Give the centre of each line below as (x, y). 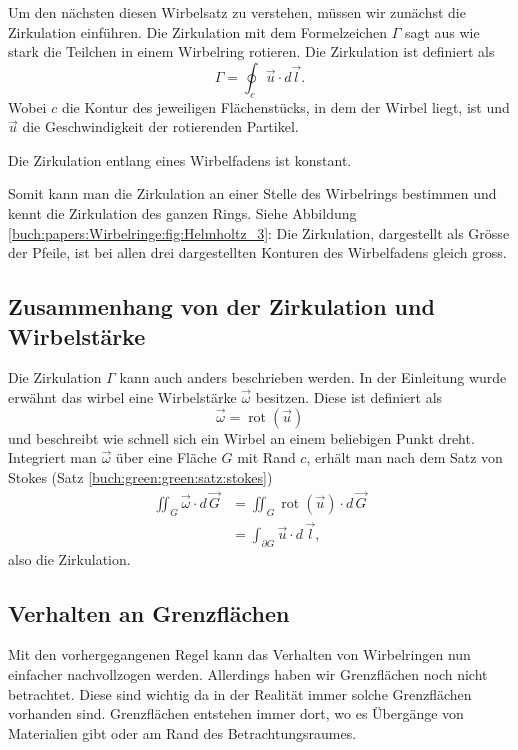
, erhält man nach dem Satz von (404, 457)
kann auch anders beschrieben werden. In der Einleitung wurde (313, 377)
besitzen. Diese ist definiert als (349, 396)
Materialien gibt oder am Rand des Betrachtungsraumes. (182, 732)
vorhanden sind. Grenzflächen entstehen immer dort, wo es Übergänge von (236, 713)
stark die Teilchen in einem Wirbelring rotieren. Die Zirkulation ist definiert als (251, 51)
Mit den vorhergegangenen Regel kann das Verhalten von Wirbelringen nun (239, 654)
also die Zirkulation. (69, 558)
